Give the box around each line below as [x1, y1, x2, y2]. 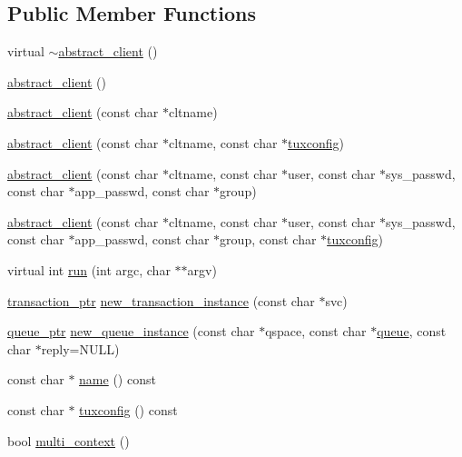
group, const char [220, 230, 317, 249]
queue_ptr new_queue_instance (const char [7, 322, 255, 341]
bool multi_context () [7, 431, 130, 450]
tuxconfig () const [79, 400, 178, 419]
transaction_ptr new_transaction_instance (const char [7, 291, 315, 310]
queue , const [377, 322, 447, 341]
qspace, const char [265, 322, 367, 341]
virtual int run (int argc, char [7, 260, 171, 279]
